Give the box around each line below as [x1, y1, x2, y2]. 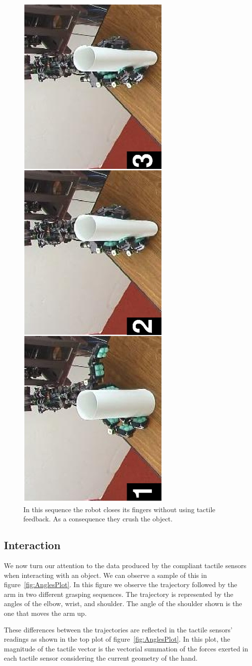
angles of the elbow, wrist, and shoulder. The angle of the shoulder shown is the [4, 598, 242, 609]
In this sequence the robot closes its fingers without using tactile [23, 504, 216, 514]
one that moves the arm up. [4, 608, 87, 618]
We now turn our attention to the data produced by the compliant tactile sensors [4, 560, 247, 570]
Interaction [4, 537, 61, 553]
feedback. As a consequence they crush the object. [23, 514, 173, 524]
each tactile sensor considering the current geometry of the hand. [4, 653, 198, 663]
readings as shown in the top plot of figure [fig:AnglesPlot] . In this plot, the [4, 634, 231, 644]
